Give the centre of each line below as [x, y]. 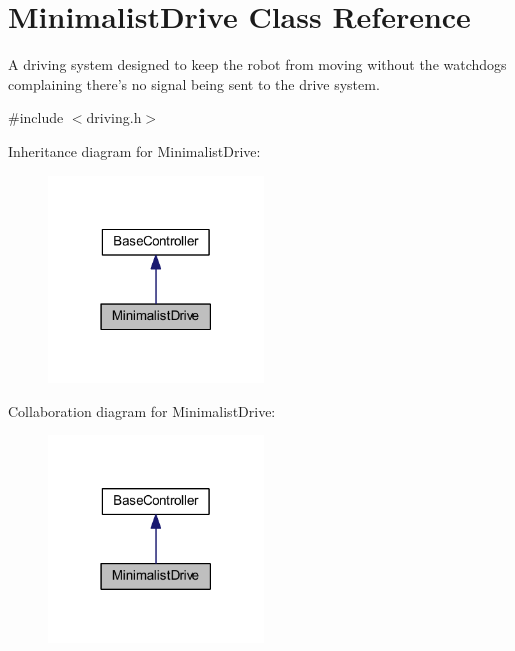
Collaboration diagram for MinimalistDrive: [142, 410]
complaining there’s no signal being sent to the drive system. [194, 83]
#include [36, 117]
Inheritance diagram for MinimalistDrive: [134, 150]
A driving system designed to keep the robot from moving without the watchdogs [257, 64]
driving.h [114, 117]
